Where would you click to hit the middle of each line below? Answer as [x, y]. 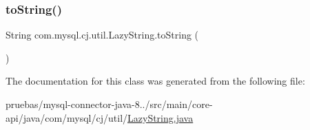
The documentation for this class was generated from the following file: [155, 81]
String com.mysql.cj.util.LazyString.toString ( [102, 35]
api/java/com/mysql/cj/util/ [67, 117]
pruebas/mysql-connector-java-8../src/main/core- [109, 104]
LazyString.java [161, 117]
